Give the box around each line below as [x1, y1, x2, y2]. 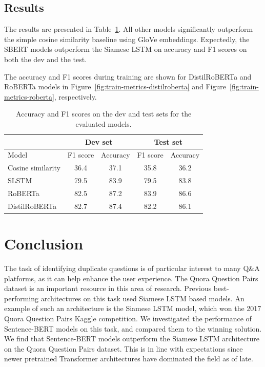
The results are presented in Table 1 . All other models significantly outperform [4, 24, 253, 34]
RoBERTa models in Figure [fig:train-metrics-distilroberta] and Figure [4, 81, 226, 92]
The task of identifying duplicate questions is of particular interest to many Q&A [4, 262, 260, 273]
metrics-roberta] [4, 91, 54, 102]
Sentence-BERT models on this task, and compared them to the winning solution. [4, 323, 262, 334]
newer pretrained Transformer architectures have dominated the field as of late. [4, 353, 253, 364]
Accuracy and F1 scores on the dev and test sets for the [16, 108, 192, 119]
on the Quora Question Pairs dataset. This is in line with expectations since [4, 343, 243, 354]
